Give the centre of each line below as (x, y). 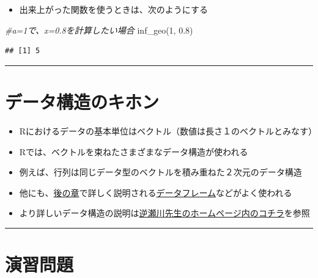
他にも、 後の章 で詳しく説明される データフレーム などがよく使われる (156, 192)
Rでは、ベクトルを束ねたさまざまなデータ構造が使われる (134, 151)
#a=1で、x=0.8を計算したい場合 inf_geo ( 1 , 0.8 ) (99, 30)
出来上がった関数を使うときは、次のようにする (113, 9)
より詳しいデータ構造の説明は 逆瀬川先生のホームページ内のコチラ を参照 (165, 213)
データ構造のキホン (82, 101)
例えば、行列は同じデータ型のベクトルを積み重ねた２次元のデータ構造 (161, 172)
